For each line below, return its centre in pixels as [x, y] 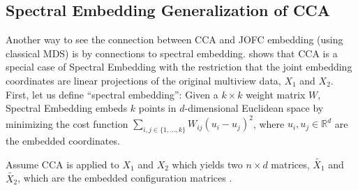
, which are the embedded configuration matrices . [125, 178]
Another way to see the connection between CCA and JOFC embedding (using [174, 39]
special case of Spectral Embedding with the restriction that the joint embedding [179, 67]
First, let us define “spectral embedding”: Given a [112, 94]
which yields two [207, 164]
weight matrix [276, 94]
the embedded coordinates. [63, 141]
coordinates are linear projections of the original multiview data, [143, 80]
